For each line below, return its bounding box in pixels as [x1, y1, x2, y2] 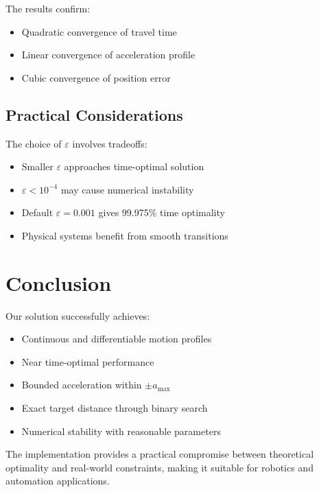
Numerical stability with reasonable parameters [21, 423, 221, 438]
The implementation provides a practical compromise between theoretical [5, 447, 314, 461]
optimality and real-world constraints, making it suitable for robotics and [5, 460, 314, 474]
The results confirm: [5, 1, 91, 15]
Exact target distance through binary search [21, 401, 208, 415]
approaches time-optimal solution [64, 159, 204, 174]
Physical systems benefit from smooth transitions [21, 228, 228, 242]
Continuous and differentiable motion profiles [21, 331, 212, 346]
